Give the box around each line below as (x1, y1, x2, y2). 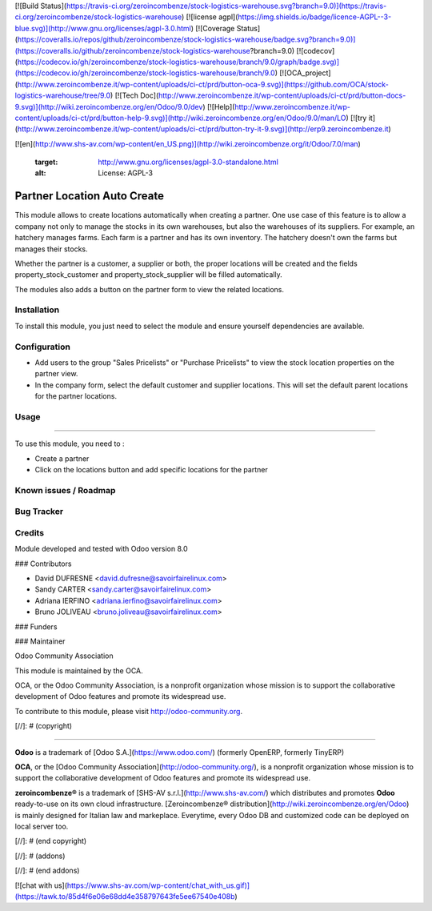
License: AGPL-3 (98, 168, 154, 178)
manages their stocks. (14, 244, 88, 254)
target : (34, 157, 58, 167)
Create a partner (34, 453, 90, 464)
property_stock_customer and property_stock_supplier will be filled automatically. (14, 270, 283, 279)
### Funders (14, 621, 58, 632)
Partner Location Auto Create (14, 189, 164, 203)
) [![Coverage (190, 23, 235, 33)
